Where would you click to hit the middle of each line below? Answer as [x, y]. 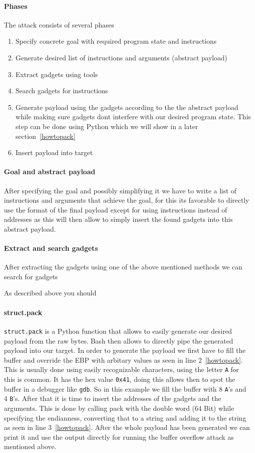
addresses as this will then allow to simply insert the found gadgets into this [118, 219]
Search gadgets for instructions [62, 91]
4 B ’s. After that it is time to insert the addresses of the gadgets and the [113, 398]
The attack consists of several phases [59, 24]
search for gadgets [31, 276]
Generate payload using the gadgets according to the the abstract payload [127, 107]
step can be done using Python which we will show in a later [107, 126]
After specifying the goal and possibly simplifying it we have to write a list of [120, 190]
